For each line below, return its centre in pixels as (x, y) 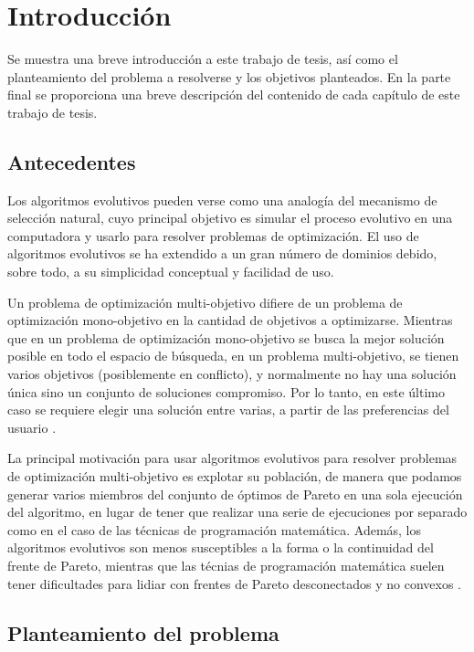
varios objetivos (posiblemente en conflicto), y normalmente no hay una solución (232, 374)
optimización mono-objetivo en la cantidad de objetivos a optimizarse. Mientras (230, 320)
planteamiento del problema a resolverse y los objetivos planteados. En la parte (229, 76)
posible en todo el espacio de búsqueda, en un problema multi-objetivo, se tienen (233, 356)
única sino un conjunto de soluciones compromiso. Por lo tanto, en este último (226, 391)
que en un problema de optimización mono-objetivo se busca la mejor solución (226, 337)
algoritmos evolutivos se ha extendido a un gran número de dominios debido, (222, 253)
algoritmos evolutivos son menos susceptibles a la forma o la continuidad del (221, 547)
